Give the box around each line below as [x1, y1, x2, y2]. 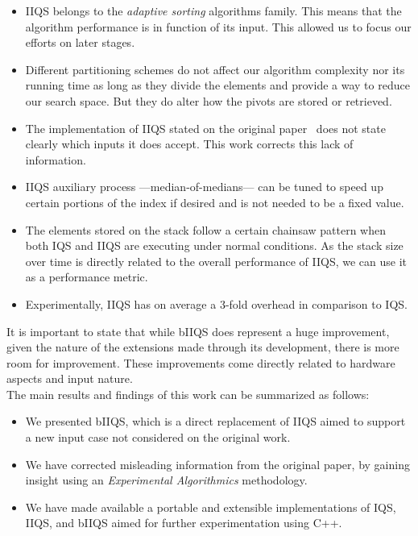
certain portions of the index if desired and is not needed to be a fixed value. [25, 193, 404, 210]
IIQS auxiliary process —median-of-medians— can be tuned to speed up [25, 178, 383, 195]
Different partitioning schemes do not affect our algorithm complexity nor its [25, 60, 405, 77]
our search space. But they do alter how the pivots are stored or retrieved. [25, 92, 392, 109]
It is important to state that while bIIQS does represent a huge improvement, [6, 322, 390, 339]
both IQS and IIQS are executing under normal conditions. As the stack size [25, 237, 404, 254]
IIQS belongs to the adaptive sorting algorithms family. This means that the [25, 2, 402, 19]
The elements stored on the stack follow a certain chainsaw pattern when [25, 221, 386, 238]
